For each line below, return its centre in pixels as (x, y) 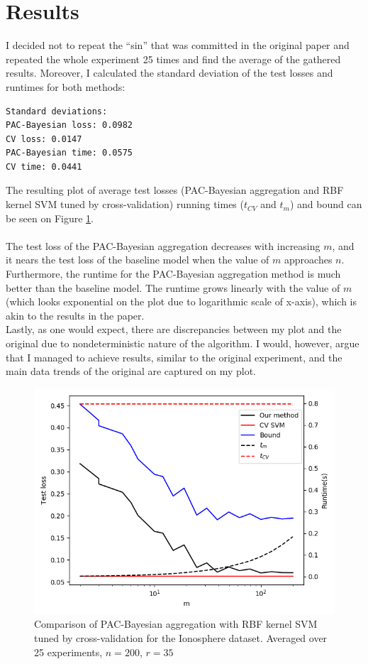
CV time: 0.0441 (44, 167)
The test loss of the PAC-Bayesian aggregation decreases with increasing (163, 245)
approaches (308, 260)
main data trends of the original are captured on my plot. (131, 371)
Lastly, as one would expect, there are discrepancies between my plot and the (174, 329)
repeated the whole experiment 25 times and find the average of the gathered (173, 59)
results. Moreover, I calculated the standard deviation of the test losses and (169, 73)
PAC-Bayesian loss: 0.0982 (69, 125)
